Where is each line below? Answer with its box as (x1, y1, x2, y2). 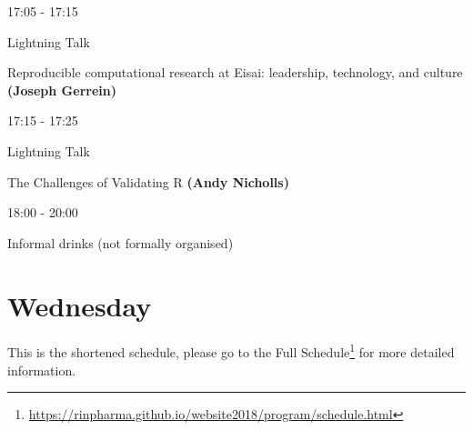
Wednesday (7, 286, 152, 324)
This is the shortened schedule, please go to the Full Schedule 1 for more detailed (7, 340, 455, 362)
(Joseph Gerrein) (7, 80, 116, 99)
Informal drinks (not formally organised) (7, 233, 234, 252)
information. (7, 360, 76, 379)
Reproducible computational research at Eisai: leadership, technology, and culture (7, 63, 463, 82)
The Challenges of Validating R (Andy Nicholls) (7, 172, 289, 191)
